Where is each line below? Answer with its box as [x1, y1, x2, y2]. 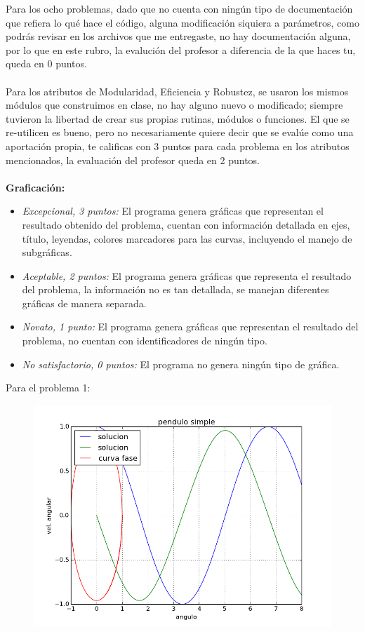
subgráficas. [22, 245, 72, 260]
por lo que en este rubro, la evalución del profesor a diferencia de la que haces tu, [6, 42, 356, 57]
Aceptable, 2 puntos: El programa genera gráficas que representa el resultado [22, 268, 352, 283]
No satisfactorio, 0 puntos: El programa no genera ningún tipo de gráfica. [22, 356, 340, 371]
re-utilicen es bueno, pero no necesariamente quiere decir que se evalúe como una [6, 125, 354, 140]
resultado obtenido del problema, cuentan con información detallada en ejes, [22, 217, 350, 231]
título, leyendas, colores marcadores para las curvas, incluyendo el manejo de [22, 231, 352, 246]
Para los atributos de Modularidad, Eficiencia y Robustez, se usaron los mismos [6, 83, 349, 98]
